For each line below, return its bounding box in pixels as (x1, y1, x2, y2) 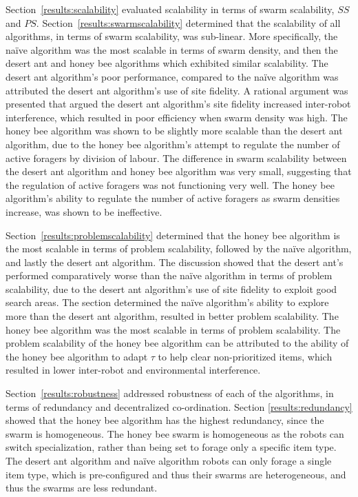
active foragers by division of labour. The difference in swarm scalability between (6, 150, 347, 165)
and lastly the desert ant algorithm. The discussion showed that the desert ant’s (6, 254, 344, 269)
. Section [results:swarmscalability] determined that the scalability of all (36, 15, 341, 30)
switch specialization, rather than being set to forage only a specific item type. (6, 440, 337, 454)
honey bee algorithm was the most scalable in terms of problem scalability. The (6, 322, 341, 336)
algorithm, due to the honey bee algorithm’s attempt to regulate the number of (6, 136, 340, 151)
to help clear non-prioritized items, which (158, 349, 333, 363)
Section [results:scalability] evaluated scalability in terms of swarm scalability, (6, 2, 335, 16)
